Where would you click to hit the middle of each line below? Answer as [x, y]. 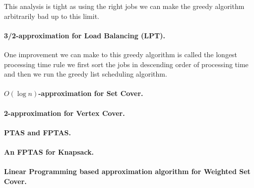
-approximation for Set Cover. [91, 93]
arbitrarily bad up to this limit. [52, 16]
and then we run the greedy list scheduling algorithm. [86, 74]
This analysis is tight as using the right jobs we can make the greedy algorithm [124, 6]
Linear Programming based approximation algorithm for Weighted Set [127, 171]
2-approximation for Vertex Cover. [64, 113]
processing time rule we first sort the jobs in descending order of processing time [126, 64]
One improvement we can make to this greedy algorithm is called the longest [121, 54]
